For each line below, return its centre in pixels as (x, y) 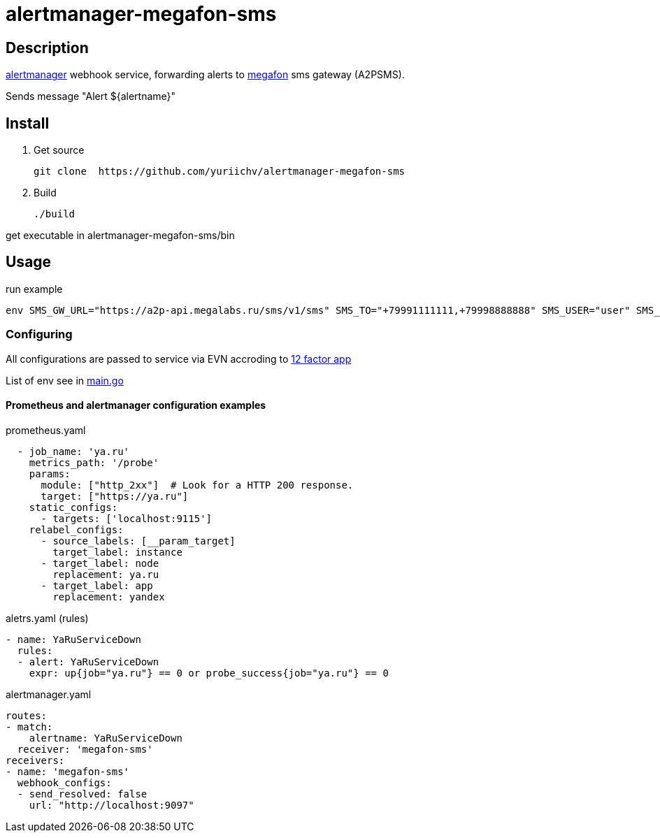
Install (28, 123)
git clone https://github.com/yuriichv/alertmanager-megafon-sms (220, 172)
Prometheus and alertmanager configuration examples (136, 405)
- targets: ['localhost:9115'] (127, 518)
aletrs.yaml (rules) (47, 618)
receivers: (35, 760)
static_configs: (73, 507)
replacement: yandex (109, 597)
